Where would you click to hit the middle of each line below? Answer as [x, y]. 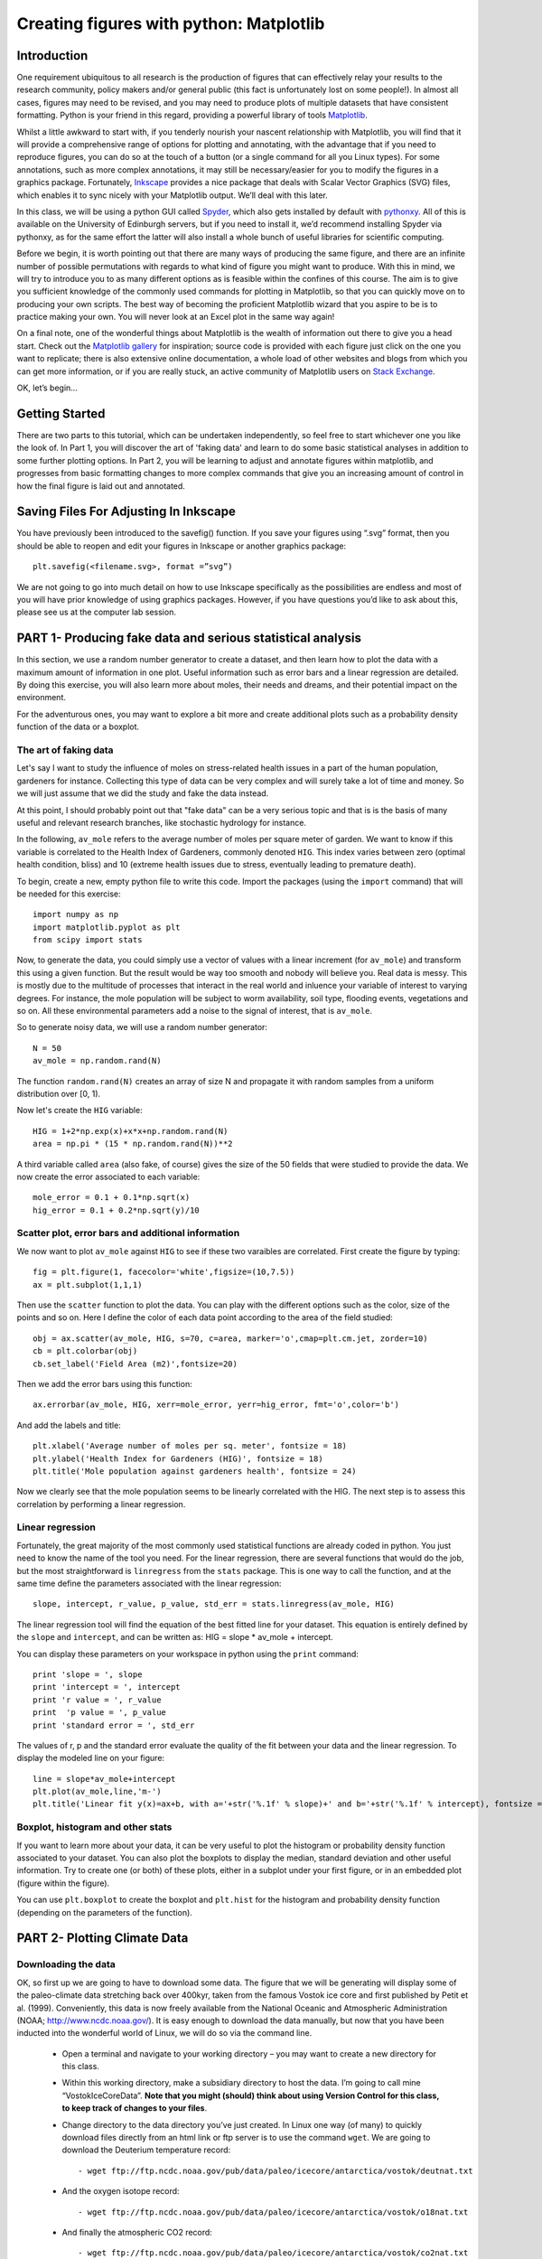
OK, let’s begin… [47, 388]
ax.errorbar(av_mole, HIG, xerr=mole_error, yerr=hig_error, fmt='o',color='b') [216, 1405]
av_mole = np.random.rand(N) [97, 1061]
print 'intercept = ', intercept [107, 1687]
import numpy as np [76, 914]
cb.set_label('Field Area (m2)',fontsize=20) [135, 1364]
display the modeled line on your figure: [91, 1758]
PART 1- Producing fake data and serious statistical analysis [189, 638]
